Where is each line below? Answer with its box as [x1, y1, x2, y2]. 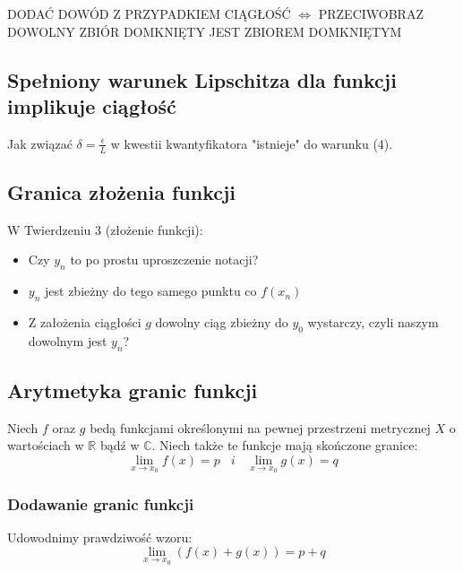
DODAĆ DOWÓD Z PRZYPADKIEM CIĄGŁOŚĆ [7, 4, 291, 22]
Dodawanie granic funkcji [7, 492, 194, 515]
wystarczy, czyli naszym [307, 313, 439, 331]
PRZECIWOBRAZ [318, 4, 424, 22]
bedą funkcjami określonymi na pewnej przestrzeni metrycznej [90, 418, 431, 437]
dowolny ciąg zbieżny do [155, 313, 288, 331]
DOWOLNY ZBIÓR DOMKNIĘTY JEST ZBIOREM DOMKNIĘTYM [7, 22, 402, 40]
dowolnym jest [28, 331, 107, 350]
